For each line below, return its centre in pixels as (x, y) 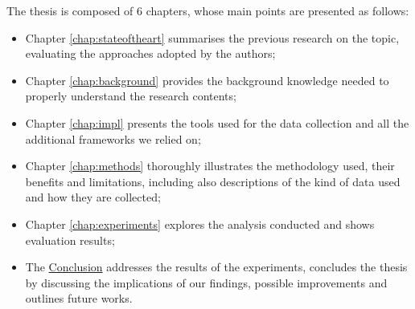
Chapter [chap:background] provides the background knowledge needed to (207, 80)
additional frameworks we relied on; (113, 138)
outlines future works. (79, 298)
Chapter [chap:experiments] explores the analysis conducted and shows (200, 224)
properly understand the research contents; (131, 96)
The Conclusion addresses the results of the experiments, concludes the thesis (216, 267)
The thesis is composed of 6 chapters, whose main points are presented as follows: (208, 10)
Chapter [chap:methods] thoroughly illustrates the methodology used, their (210, 166)
